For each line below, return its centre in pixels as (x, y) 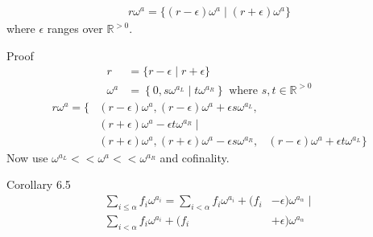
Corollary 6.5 (39, 184)
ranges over (75, 29)
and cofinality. (195, 157)
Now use (27, 157)
